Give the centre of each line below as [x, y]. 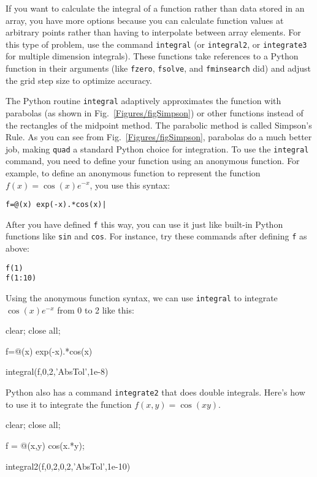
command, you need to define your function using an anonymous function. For [153, 161]
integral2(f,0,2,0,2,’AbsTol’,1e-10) [68, 466]
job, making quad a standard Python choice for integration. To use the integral [157, 148]
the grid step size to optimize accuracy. [79, 80]
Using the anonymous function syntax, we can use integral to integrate [142, 298]
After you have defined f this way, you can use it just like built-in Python [144, 224]
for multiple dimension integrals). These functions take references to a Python [152, 56]
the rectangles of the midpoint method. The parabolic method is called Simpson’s [159, 125]
